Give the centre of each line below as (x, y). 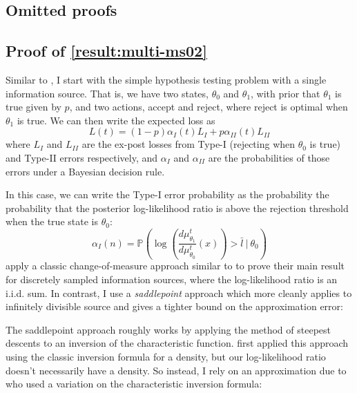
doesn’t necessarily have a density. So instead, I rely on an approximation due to (176, 370)
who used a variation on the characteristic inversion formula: (134, 384)
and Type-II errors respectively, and (82, 157)
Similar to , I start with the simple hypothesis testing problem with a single (166, 79)
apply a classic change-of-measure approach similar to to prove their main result (175, 266)
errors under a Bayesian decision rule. (85, 171)
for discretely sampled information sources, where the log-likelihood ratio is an (172, 279)
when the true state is (52, 221)
